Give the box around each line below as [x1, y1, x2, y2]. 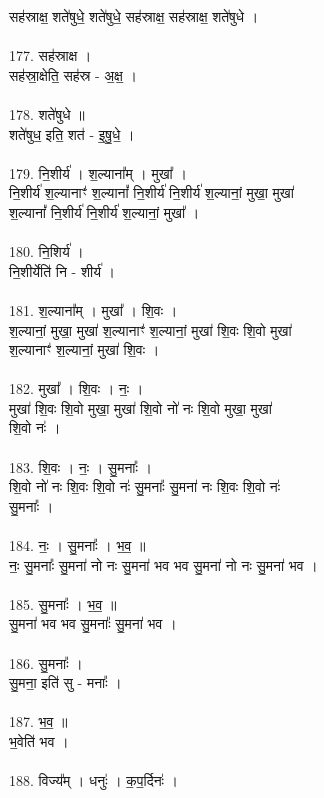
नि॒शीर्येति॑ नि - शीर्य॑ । [9, 260, 116, 281]
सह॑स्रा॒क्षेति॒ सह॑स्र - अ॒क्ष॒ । [9, 64, 137, 85]
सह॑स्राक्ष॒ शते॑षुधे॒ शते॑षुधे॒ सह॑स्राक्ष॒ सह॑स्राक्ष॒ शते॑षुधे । [9, 6, 259, 26]
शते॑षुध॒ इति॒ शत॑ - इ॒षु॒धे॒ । [9, 123, 135, 144]
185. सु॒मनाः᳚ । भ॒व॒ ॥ [9, 593, 117, 614]
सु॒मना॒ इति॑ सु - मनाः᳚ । [9, 672, 122, 693]
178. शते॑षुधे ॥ [9, 103, 85, 124]
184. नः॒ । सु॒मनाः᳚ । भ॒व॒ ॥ [9, 535, 146, 556]
